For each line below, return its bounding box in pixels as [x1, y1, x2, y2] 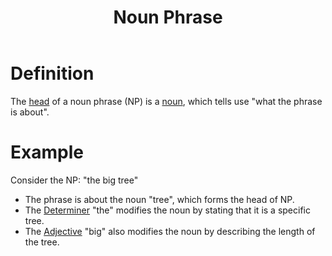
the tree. [24, 236, 60, 248]
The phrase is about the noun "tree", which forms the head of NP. [24, 193, 295, 205]
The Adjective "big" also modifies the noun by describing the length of [24, 225, 316, 237]
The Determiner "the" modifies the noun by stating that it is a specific [24, 204, 311, 216]
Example [10, 141, 84, 164]
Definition [10, 62, 95, 85]
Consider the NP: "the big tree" [10, 174, 139, 186]
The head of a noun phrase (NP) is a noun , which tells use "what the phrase [10, 95, 323, 107]
